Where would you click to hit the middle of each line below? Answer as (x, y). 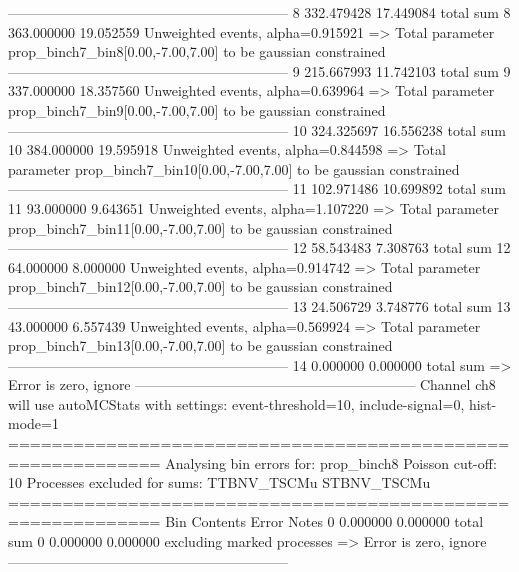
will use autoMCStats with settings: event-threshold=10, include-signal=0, (236, 403)
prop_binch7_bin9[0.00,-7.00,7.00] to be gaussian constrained (197, 109)
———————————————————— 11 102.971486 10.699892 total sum (257, 188)
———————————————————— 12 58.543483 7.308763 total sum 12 (259, 247)
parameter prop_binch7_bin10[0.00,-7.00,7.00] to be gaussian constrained (234, 168)
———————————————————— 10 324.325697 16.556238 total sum (257, 129)
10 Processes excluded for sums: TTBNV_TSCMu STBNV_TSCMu (219, 482)
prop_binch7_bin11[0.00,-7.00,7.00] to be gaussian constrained (200, 227)
